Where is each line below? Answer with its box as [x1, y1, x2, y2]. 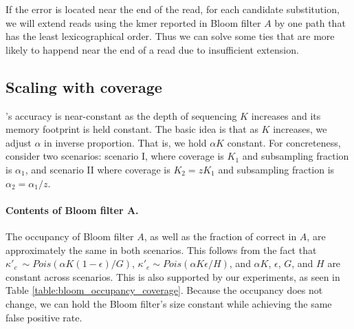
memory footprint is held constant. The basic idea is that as [5, 122, 258, 136]
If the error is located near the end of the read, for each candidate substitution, [5, 2, 340, 16]
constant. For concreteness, [227, 135, 341, 149]
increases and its [251, 108, 321, 123]
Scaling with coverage [5, 76, 162, 97]
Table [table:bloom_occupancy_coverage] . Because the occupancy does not [5, 283, 323, 297]
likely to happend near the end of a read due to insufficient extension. [5, 42, 299, 56]
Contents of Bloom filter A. [5, 202, 139, 217]
